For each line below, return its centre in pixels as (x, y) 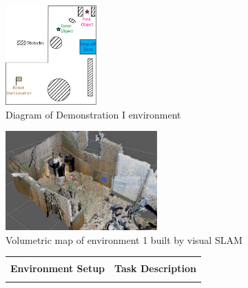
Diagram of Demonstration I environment (93, 114)
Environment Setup (58, 268)
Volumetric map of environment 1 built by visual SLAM (124, 239)
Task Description (155, 268)
